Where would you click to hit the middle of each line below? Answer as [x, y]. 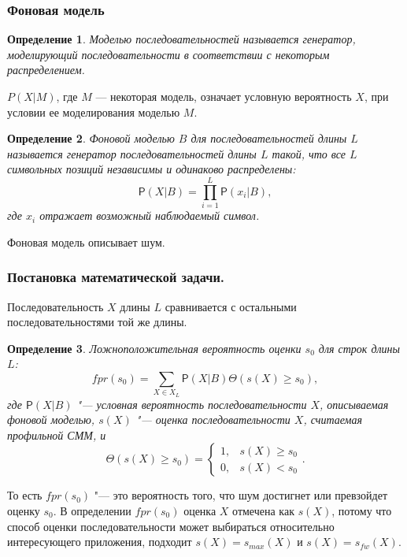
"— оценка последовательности [213, 420]
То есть [25, 495]
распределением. [46, 70]
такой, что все [309, 153]
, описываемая [354, 404]
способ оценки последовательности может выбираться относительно [171, 526]
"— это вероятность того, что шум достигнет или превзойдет [241, 495]
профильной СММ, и [57, 434]
